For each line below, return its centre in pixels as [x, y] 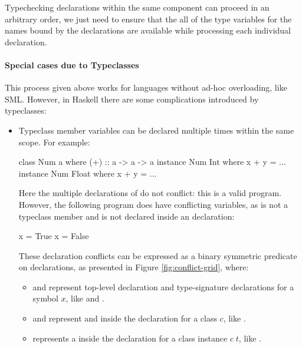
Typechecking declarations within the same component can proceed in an [137, 7]
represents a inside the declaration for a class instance [130, 338]
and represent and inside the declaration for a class [125, 318]
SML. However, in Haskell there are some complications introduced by [132, 99]
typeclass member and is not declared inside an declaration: [127, 216]
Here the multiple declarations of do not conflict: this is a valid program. [150, 193]
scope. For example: [54, 142]
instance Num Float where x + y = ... [88, 173]
